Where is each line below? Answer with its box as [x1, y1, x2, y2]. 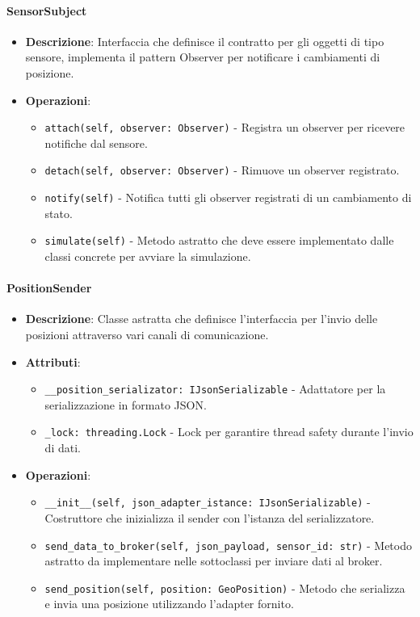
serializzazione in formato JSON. [44, 396, 207, 413]
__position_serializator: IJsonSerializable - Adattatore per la [44, 380, 386, 397]
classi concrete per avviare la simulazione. [44, 247, 251, 264]
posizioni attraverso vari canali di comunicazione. [25, 325, 269, 342]
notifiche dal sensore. [44, 134, 148, 151]
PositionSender [6, 279, 92, 296]
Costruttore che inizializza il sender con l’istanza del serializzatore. [44, 509, 375, 526]
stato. [44, 204, 73, 221]
